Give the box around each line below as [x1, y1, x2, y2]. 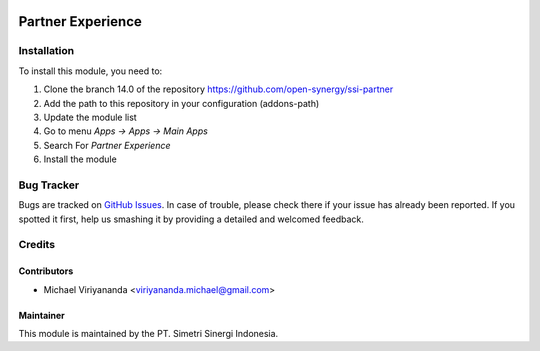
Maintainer [18, 309, 65, 321]
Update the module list [43, 111, 137, 123]
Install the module [43, 153, 117, 165]
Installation [18, 44, 75, 58]
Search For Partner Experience [43, 139, 171, 151]
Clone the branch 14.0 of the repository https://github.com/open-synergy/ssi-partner [43, 83, 394, 95]
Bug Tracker [18, 178, 80, 192]
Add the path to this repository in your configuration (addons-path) [43, 97, 320, 109]
